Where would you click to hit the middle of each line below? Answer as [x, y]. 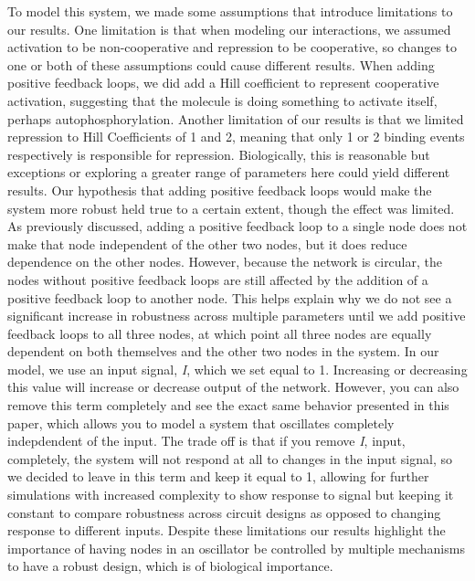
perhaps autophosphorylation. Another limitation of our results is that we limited [236, 118]
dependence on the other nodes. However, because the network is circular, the [225, 262]
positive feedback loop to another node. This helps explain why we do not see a [230, 297]
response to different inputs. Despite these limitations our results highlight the [227, 530]
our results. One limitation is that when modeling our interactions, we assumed [229, 29]
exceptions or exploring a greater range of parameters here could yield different [229, 172]
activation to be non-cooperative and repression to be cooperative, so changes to [232, 47]
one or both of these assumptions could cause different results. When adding [221, 64]
